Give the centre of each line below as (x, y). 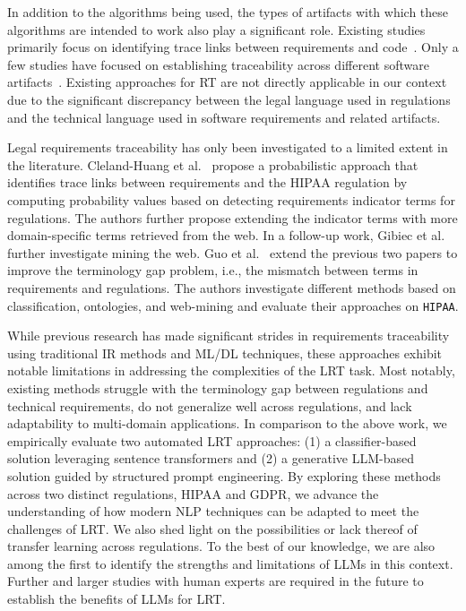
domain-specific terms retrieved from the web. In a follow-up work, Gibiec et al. (226, 235)
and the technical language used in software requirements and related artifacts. (224, 117)
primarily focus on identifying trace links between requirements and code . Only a (233, 47)
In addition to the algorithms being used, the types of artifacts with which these (228, 12)
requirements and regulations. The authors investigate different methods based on (232, 287)
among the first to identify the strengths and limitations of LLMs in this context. (230, 563)
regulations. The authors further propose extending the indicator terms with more (233, 217)
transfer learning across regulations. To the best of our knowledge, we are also (221, 546)
